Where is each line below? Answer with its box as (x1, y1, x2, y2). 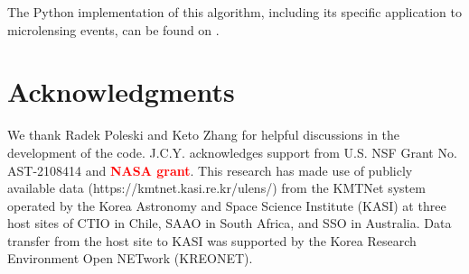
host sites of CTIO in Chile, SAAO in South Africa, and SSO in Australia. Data (7, 214, 452, 233)
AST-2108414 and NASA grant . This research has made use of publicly (7, 160, 413, 179)
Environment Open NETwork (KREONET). (7, 249, 253, 268)
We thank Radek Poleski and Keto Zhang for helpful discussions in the (7, 125, 400, 144)
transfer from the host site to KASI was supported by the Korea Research (7, 231, 417, 250)
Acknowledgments (7, 73, 235, 110)
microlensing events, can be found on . (7, 20, 220, 39)
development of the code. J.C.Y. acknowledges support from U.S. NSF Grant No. (7, 142, 457, 161)
